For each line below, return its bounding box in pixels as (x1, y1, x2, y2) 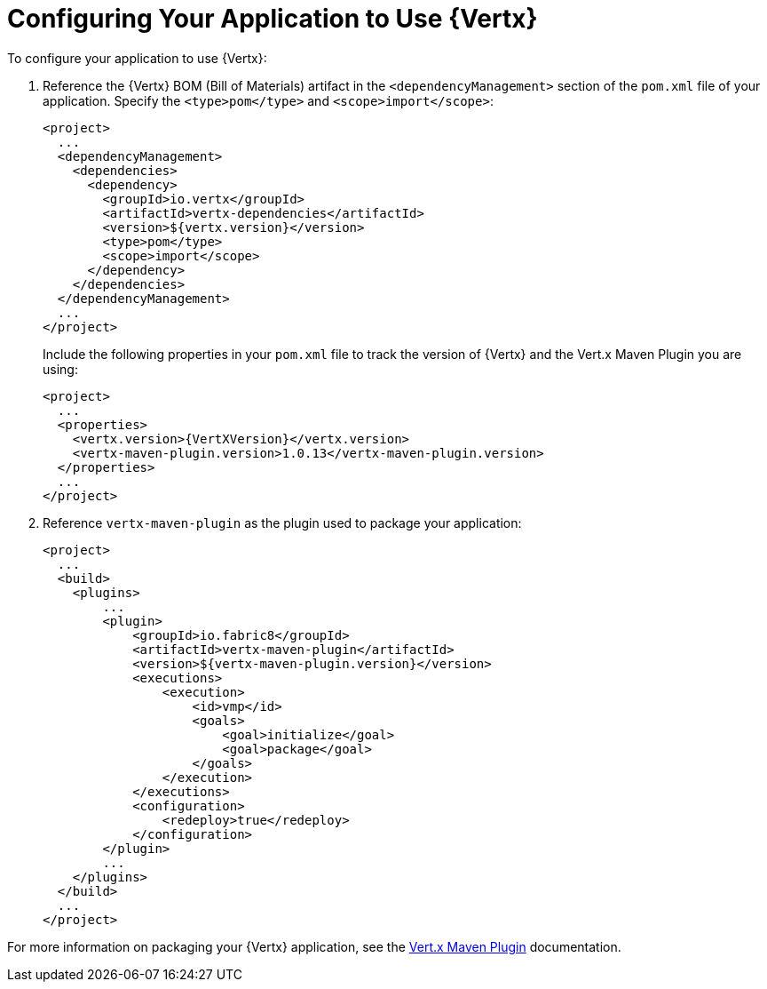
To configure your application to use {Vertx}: (7, 50, 267, 66)
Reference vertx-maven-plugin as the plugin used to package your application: (43, 514, 522, 530)
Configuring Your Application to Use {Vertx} (7, 4, 538, 34)
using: (43, 361, 78, 377)
